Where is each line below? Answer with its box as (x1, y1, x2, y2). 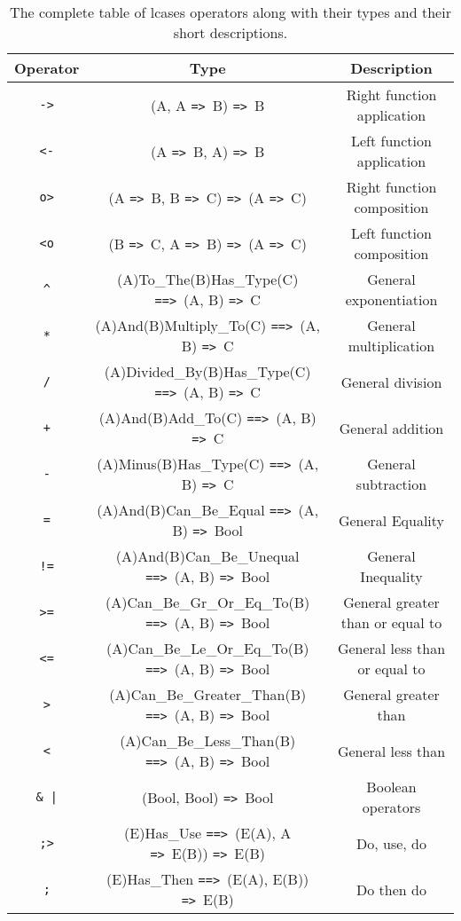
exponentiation (345, 289, 438, 310)
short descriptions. (173, 22, 288, 43)
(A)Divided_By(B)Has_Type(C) (104, 361, 311, 382)
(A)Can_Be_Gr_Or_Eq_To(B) (105, 592, 310, 612)
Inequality (360, 566, 423, 586)
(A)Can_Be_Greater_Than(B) (109, 684, 307, 705)
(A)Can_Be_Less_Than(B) (120, 730, 296, 751)
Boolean (366, 776, 417, 797)
